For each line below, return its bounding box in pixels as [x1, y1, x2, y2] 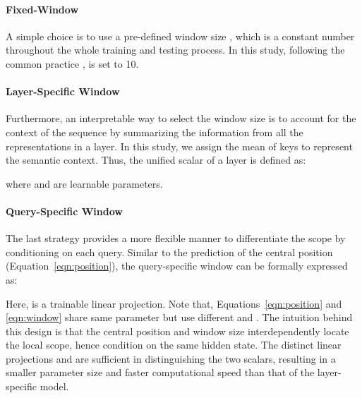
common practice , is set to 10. [6, 56, 139, 71]
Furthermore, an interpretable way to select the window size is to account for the [6, 111, 356, 126]
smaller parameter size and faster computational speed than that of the [6, 365, 315, 380]
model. [40, 379, 69, 394]
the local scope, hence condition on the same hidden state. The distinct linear [6, 337, 342, 352]
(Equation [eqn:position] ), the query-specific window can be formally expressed [6, 258, 348, 273]
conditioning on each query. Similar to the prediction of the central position [6, 244, 333, 259]
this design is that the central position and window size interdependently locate [6, 323, 349, 338]
